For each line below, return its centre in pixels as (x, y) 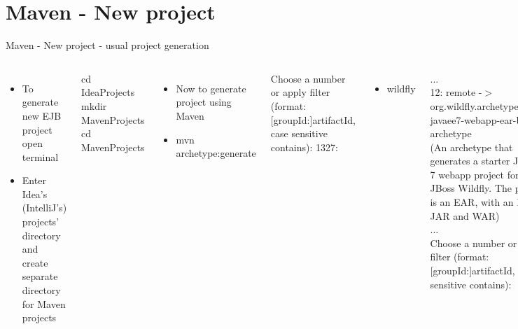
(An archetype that (471, 147)
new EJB (42, 115)
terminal (40, 156)
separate (40, 276)
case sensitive (299, 133)
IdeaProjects (108, 92)
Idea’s (35, 194)
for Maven (44, 303)
